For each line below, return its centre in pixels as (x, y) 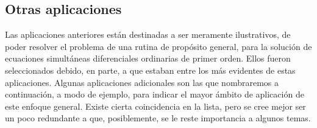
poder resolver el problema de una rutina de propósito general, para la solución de (158, 46)
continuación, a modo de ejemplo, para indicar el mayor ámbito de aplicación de (155, 94)
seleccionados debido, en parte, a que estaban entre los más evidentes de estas (150, 70)
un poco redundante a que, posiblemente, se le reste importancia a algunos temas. (158, 118)
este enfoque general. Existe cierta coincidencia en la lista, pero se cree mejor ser (155, 106)
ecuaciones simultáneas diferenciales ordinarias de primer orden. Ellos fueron (148, 58)
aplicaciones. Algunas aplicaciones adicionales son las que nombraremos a (142, 82)
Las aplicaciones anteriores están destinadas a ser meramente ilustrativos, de (148, 34)
